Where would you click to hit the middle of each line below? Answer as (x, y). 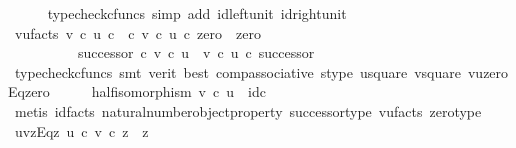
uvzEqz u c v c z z (81, 130)
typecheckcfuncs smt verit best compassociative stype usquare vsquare (237, 71)
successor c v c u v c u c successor (196, 52)
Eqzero (29, 91)
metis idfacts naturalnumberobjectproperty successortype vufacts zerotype (248, 110)
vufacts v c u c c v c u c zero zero (137, 32)
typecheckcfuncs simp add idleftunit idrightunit (197, 13)
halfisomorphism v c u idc (178, 91)
